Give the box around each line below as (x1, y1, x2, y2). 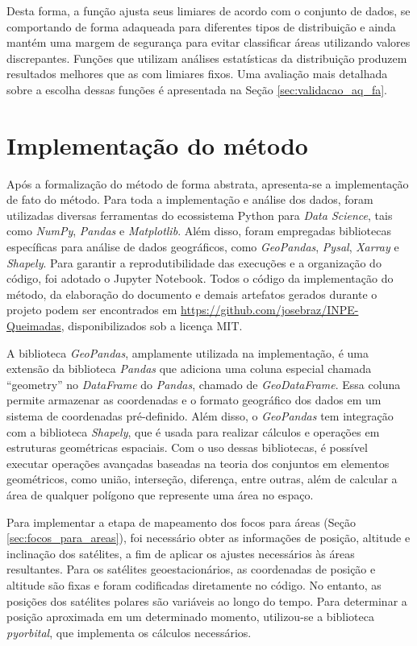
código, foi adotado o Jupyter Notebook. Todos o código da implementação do (6, 270, 394, 287)
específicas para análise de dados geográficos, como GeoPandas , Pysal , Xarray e (6, 238, 399, 255)
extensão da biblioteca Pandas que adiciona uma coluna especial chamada (6, 360, 372, 377)
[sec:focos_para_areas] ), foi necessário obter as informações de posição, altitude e (6, 529, 411, 546)
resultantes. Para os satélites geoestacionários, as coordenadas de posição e (6, 561, 376, 578)
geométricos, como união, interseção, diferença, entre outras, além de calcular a (6, 470, 398, 487)
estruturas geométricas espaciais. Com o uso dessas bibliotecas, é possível (6, 439, 368, 456)
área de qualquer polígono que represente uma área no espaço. (6, 486, 314, 503)
